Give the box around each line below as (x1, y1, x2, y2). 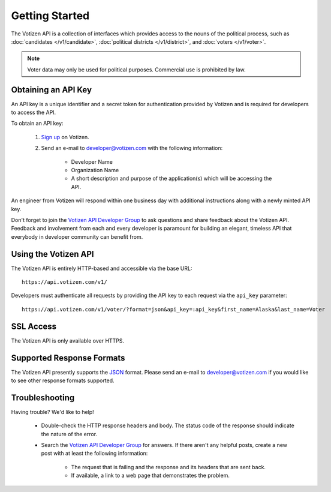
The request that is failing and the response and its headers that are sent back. (71, 463, 266, 470)
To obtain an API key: (11, 120, 64, 127)
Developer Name (71, 158, 113, 165)
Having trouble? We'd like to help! (11, 408, 94, 415)
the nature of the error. (41, 430, 98, 437)
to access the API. (11, 109, 56, 116)
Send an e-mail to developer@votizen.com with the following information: (41, 145, 223, 152)
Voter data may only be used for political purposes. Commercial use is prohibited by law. (27, 66, 246, 73)
